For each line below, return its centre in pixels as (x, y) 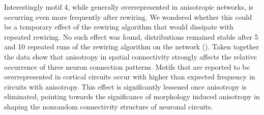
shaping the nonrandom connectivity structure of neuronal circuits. (109, 106)
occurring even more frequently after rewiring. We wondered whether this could (128, 17)
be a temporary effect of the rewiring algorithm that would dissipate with (119, 27)
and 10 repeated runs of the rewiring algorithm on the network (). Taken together (132, 47)
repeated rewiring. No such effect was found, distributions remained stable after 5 (131, 36)
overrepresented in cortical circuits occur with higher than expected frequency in (130, 77)
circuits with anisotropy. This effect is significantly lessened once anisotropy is (125, 86)
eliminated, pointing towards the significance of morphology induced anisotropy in (132, 96)
